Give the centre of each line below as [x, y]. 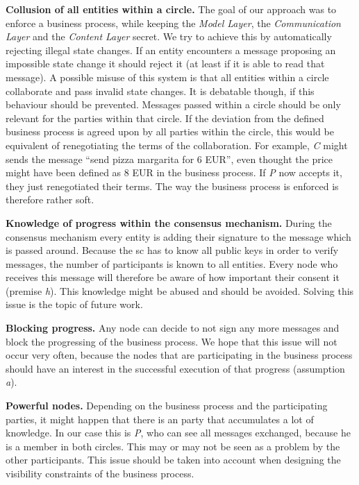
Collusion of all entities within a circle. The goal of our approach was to [171, 9]
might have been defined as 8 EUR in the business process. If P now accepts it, [174, 172]
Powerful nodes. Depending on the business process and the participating [167, 406]
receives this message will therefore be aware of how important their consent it [173, 277]
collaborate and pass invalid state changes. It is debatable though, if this [160, 91]
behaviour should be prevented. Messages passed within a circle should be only [173, 104]
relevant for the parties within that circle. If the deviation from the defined [165, 118]
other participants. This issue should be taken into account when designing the [173, 460]
